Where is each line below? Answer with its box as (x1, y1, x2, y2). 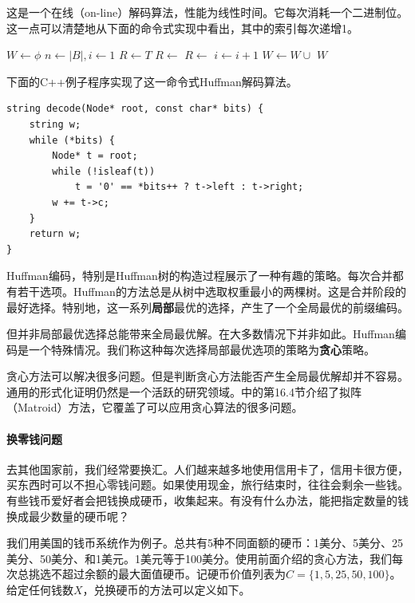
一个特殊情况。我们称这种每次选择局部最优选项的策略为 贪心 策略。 (28, 341, 375, 357)
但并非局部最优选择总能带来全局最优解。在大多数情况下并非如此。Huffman (6, 325, 395, 342)
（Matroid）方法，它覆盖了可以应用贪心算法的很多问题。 (6, 399, 303, 416)
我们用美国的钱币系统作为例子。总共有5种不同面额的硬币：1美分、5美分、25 (6, 534, 403, 551)
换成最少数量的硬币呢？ (6, 507, 129, 524)
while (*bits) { (29, 134, 116, 146)
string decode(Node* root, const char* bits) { (6, 103, 264, 115)
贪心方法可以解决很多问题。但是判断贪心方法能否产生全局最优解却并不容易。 (6, 368, 409, 384)
